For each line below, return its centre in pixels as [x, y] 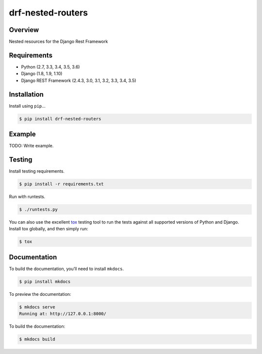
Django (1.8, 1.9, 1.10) [42, 74]
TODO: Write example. [31, 146]
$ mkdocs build [37, 339]
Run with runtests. [27, 197]
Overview [24, 30]
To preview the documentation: [40, 294]
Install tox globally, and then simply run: [49, 229]
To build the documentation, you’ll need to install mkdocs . [66, 269]
